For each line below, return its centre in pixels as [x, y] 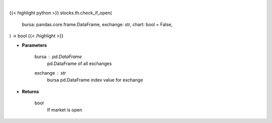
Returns [30, 91]
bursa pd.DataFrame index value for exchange [95, 80]
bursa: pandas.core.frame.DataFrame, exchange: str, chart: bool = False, [97, 24]
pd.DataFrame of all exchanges [79, 64]
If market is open [65, 110]
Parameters [35, 45]
